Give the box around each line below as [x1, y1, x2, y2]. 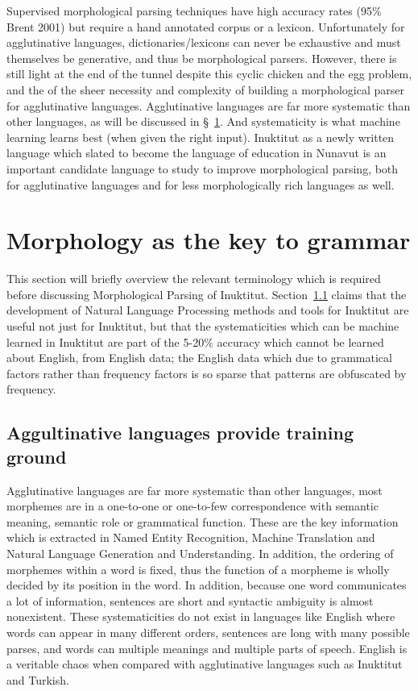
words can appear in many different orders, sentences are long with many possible [6, 623, 410, 640]
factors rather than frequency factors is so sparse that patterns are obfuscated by [6, 364, 407, 381]
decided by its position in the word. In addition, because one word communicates [6, 577, 407, 593]
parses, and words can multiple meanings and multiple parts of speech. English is [6, 639, 408, 656]
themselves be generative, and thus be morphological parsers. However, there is [6, 49, 397, 66]
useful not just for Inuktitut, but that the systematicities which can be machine [6, 318, 399, 335]
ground [6, 443, 67, 468]
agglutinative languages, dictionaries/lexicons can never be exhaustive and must [6, 34, 401, 51]
